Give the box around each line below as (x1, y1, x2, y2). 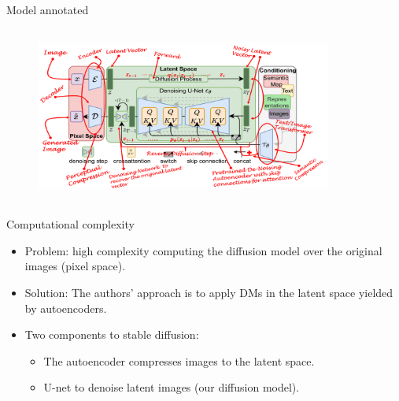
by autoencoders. (24, 299, 107, 316)
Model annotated (6, 2, 89, 17)
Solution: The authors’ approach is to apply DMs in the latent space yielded (24, 284, 393, 300)
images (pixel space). (24, 258, 126, 274)
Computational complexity (6, 216, 135, 232)
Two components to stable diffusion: (24, 326, 199, 343)
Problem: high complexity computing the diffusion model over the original (24, 242, 382, 258)
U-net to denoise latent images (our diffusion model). (43, 379, 300, 395)
